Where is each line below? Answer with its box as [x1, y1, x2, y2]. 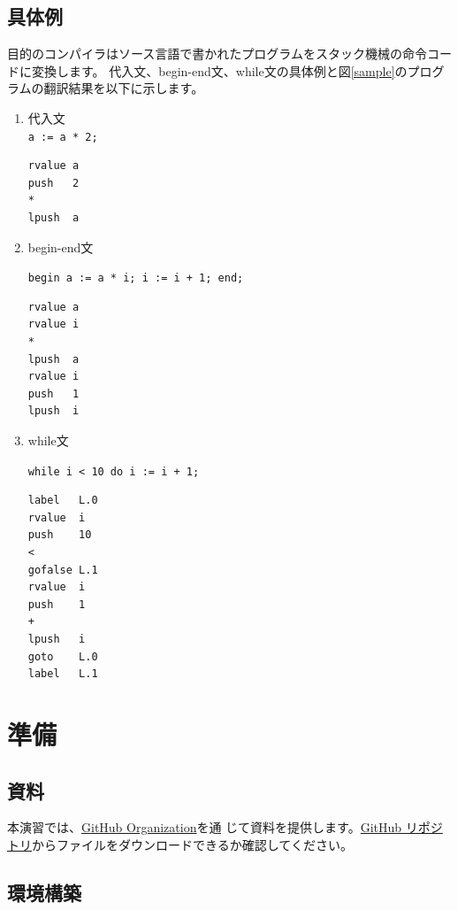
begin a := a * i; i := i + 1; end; [27, 272, 244, 285]
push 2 [27, 176, 80, 189]
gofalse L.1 [27, 563, 98, 576]
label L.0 [27, 494, 98, 507]
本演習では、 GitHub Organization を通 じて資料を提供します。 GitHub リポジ [7, 818, 443, 837]
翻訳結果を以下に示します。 [43, 79, 204, 97]
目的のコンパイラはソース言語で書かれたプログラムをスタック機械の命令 [7, 44, 427, 63]
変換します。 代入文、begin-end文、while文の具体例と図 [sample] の [31, 61, 408, 80]
